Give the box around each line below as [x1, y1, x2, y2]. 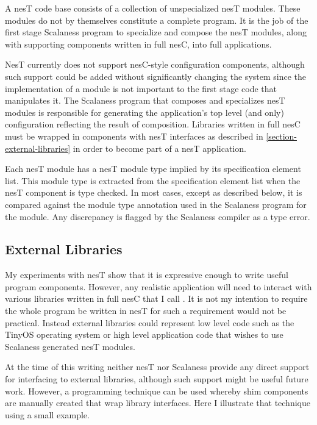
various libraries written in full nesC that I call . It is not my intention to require [5, 292, 308, 305]
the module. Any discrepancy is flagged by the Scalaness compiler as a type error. [5, 210, 310, 223]
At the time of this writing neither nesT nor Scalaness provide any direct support [5, 360, 310, 373]
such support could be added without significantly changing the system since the [5, 70, 307, 82]
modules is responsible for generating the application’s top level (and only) [5, 105, 284, 118]
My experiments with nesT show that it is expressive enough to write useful [5, 268, 288, 281]
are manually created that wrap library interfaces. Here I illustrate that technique [5, 396, 310, 409]
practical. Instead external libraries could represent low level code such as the [5, 316, 294, 329]
